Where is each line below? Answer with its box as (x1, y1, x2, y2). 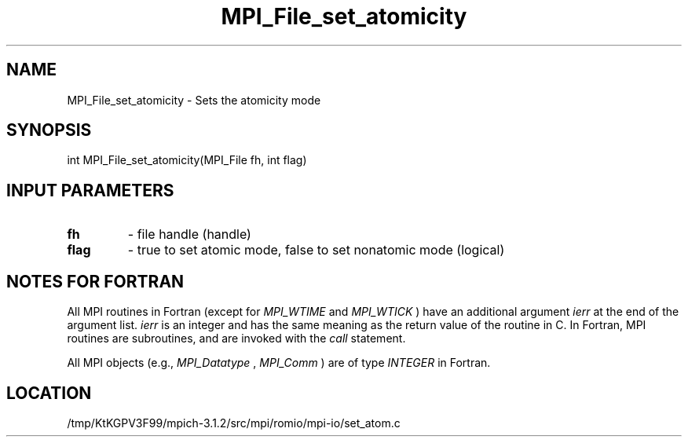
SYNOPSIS (6, 120, 92, 141)
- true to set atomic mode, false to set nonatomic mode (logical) (127, 242, 505, 258)
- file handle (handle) (127, 226, 251, 243)
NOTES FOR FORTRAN (6, 271, 185, 291)
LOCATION (6, 383, 92, 403)
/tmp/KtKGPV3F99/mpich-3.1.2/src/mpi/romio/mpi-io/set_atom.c (67, 416, 401, 430)
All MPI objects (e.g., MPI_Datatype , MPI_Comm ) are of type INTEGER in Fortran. (67, 356, 491, 370)
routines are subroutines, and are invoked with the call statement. (67, 331, 406, 346)
